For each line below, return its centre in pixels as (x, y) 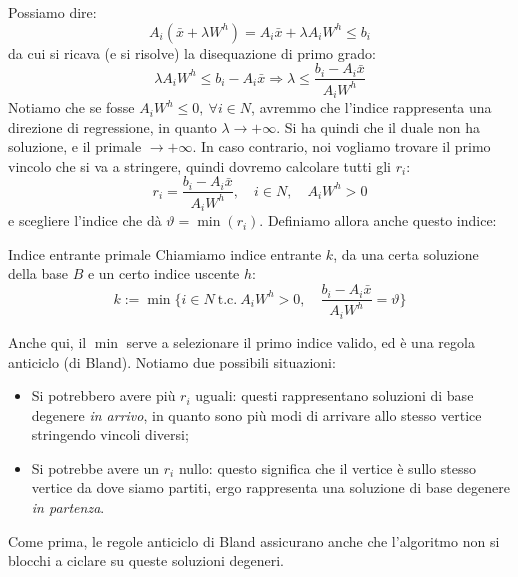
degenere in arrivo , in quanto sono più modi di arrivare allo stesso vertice (256, 414)
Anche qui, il (47, 341)
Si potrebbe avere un (95, 467)
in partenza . (68, 507)
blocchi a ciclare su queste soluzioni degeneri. (146, 560)
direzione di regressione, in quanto (112, 126)
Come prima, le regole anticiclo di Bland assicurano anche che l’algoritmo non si (254, 540)
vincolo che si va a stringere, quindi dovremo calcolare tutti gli (199, 165)
